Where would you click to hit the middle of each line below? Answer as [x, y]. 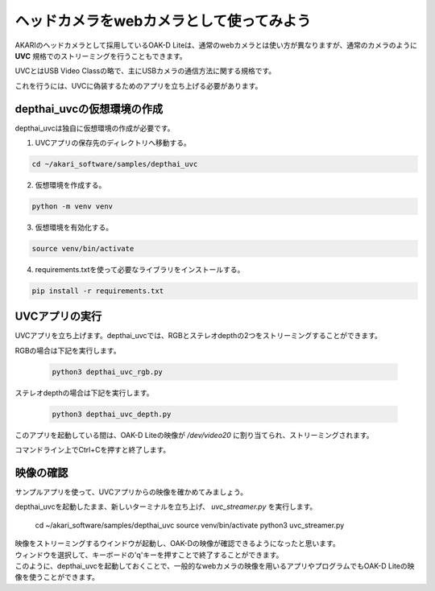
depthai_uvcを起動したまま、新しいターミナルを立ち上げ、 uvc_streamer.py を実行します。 [166, 506]
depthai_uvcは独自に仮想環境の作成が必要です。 [95, 128]
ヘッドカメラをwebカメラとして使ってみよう [163, 21]
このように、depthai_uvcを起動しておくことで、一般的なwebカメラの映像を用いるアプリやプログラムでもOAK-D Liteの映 [215, 566]
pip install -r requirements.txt [98, 291]
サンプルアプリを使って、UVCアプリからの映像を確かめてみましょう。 [131, 492]
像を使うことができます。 [57, 577]
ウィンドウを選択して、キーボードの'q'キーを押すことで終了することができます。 [149, 555]
